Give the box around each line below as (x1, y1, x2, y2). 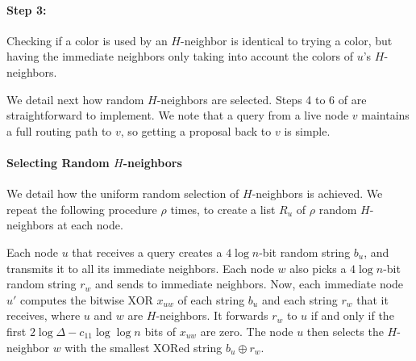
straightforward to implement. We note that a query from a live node (6, 107, 349, 124)
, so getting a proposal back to (120, 122, 272, 139)
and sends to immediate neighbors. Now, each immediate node (94, 275, 404, 292)
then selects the (306, 322, 384, 339)
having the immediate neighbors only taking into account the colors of (6, 48, 353, 65)
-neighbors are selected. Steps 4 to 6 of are (156, 90, 367, 107)
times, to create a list (170, 200, 276, 217)
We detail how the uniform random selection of (6, 185, 239, 202)
